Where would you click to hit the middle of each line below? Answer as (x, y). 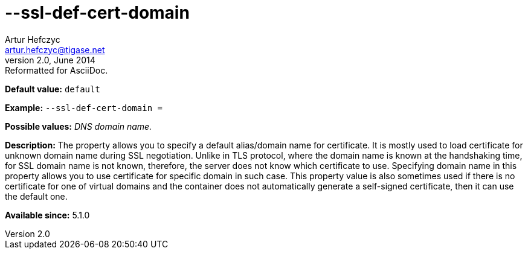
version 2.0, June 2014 (50, 60)
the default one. (36, 196)
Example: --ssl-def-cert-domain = (84, 107)
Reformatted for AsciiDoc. (56, 70)
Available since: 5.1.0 (47, 215)
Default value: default (53, 89)
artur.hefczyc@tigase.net (55, 49)
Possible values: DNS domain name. (79, 126)
